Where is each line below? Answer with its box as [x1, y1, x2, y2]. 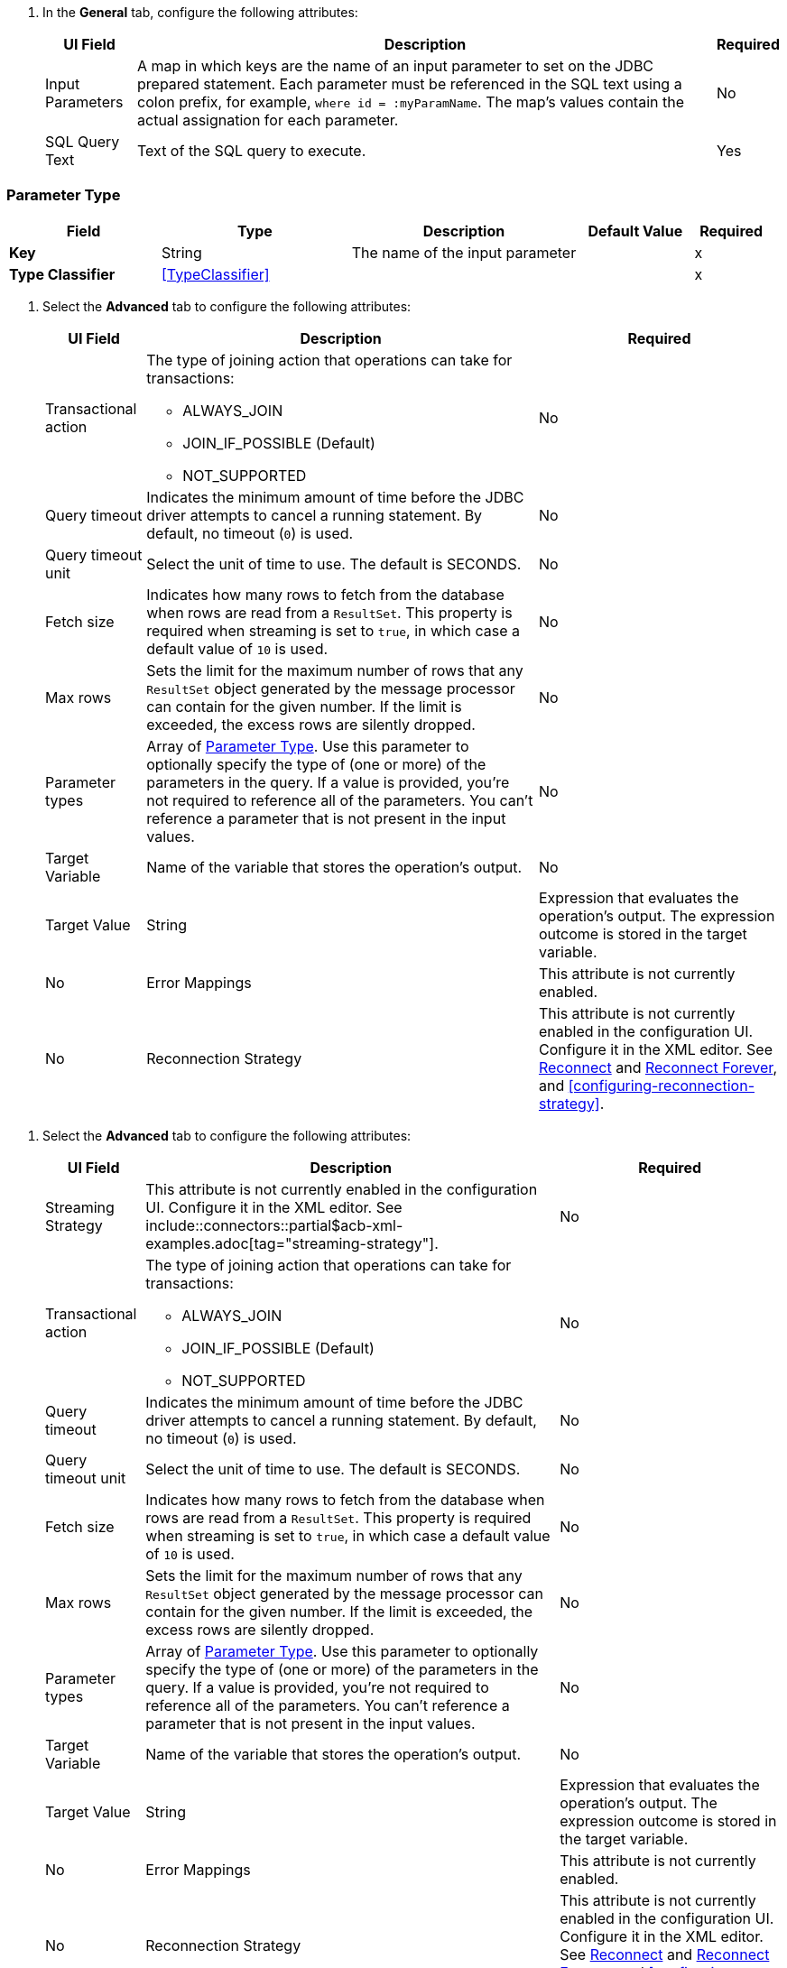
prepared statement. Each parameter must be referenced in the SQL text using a [137, 75, 682, 93]
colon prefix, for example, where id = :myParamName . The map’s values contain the [137, 93, 684, 111]
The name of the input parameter [351, 243, 577, 262]
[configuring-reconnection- [568, 1076, 755, 1095]
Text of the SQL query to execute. [137, 142, 366, 160]
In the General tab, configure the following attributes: [42, 5, 358, 20]
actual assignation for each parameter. [137, 111, 399, 129]
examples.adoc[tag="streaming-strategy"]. [145, 1233, 439, 1252]
